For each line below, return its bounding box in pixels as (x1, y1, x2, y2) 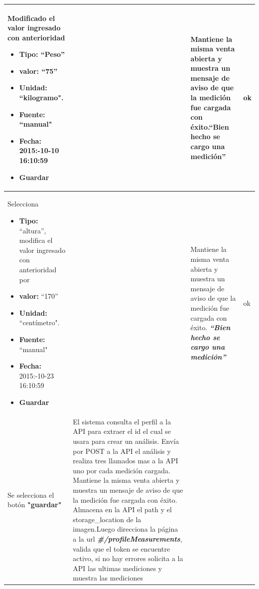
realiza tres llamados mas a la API (73, 455, 178, 466)
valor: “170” (19, 291, 58, 301)
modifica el (19, 235, 53, 245)
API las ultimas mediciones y (73, 563, 162, 573)
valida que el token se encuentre (73, 543, 170, 554)
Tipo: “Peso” (19, 49, 65, 59)
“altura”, (19, 225, 46, 235)
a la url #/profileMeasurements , (73, 533, 182, 544)
